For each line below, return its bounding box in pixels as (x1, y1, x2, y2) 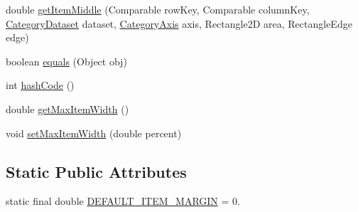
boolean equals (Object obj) (6, 53, 127, 68)
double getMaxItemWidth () (6, 101, 129, 116)
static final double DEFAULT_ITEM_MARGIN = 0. (6, 194, 240, 208)
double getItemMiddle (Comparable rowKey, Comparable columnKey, (6, 2, 310, 16)
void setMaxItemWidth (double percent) (6, 125, 182, 140)
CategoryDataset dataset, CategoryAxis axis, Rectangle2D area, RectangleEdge (6, 16, 352, 31)
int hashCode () (6, 78, 75, 92)
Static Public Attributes (6, 160, 187, 182)
